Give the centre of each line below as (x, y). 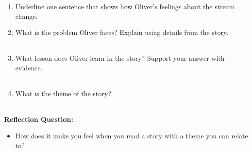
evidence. (29, 67)
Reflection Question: (39, 119)
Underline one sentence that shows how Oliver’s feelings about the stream (125, 6)
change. (26, 16)
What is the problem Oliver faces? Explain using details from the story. (122, 32)
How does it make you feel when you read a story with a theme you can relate (132, 135)
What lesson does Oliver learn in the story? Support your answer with (120, 58)
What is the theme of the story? (63, 93)
